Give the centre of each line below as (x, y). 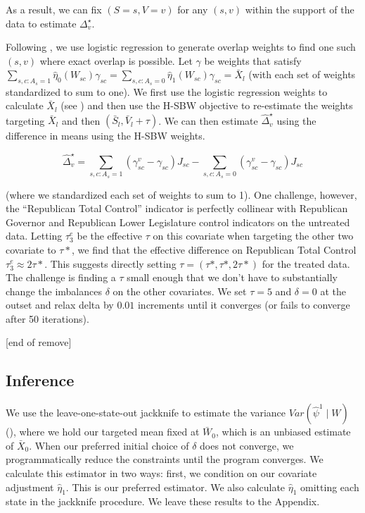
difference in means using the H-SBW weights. (105, 136)
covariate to (31, 249)
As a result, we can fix (54, 9)
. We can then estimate (208, 120)
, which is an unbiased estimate (283, 432)
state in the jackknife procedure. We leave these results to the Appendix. (163, 501)
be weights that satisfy (253, 60)
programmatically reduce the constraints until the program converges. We (165, 459)
